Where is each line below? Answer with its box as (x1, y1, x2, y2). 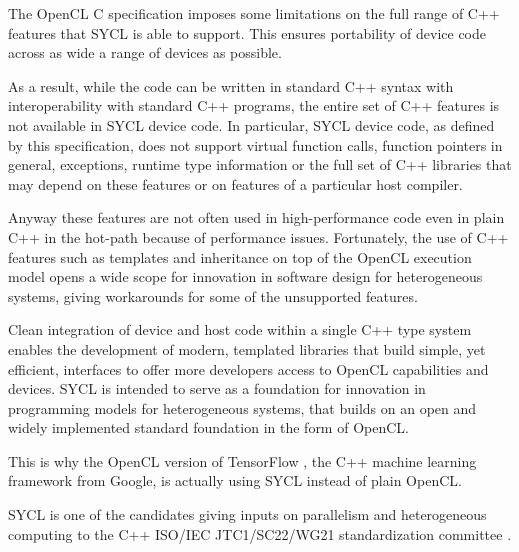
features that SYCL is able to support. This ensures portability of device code (8, 22, 486, 43)
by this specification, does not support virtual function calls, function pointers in (8, 134, 503, 155)
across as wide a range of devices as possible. (8, 42, 282, 63)
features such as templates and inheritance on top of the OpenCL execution (8, 246, 472, 267)
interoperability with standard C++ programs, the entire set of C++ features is (8, 95, 500, 116)
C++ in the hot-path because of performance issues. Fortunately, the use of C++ (8, 226, 509, 247)
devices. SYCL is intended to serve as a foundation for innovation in (8, 378, 426, 399)
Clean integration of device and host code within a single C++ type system (8, 319, 472, 340)
